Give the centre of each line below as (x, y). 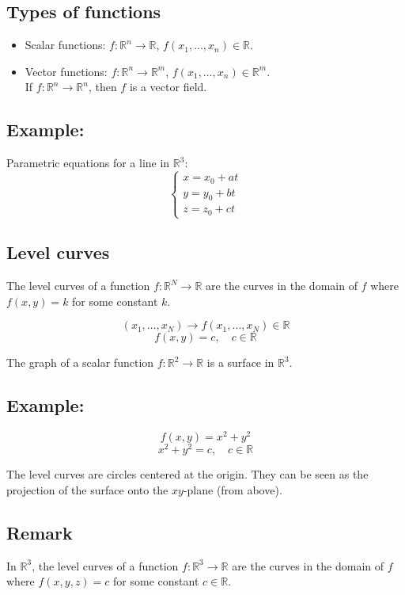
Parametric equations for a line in (88, 163)
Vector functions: (66, 71)
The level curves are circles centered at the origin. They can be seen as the (187, 474)
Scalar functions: (65, 45)
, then (102, 87)
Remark (40, 533)
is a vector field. (168, 87)
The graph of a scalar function (80, 362)
